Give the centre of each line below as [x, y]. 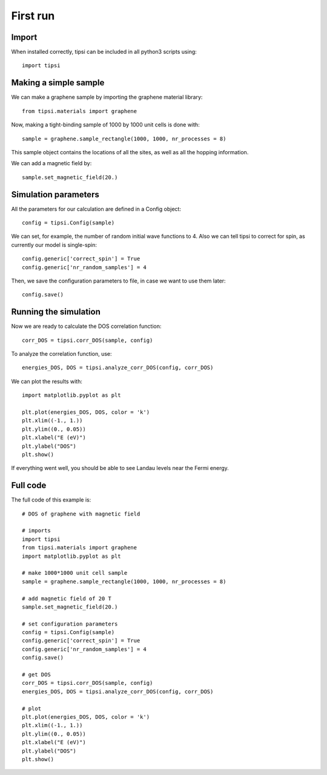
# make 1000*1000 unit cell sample [75, 573]
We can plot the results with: [47, 381]
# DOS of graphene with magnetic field [81, 514]
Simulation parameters [55, 195]
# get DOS [36, 675]
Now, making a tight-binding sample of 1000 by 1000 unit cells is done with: [105, 125]
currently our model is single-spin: [54, 244]
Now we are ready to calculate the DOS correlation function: [86, 326]
